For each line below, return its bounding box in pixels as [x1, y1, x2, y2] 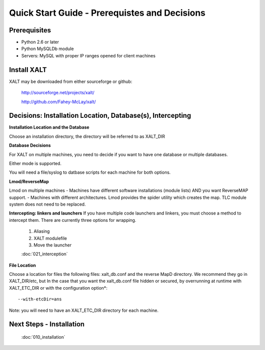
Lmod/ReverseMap [9, 178, 49, 184]
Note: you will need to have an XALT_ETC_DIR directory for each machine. [9, 307, 159, 313]
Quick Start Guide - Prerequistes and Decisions [9, 7, 206, 18]
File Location [9, 262, 36, 268]
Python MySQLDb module [21, 46, 74, 52]
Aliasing [33, 228, 50, 234]
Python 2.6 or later [21, 39, 59, 45]
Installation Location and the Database [9, 124, 89, 130]
